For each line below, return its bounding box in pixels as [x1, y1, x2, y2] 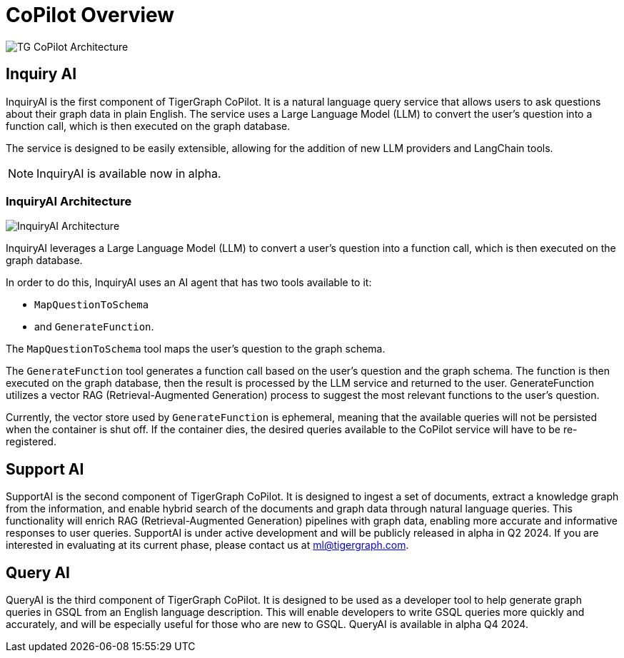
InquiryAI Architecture [6, 193, 132, 208]
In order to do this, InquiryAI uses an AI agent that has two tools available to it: [6, 276, 372, 289]
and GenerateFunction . [34, 320, 154, 333]
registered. [6, 435, 56, 448]
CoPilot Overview [6, 3, 175, 27]
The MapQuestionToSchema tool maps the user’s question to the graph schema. [6, 343, 386, 355]
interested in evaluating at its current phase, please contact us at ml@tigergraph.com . [6, 539, 409, 552]
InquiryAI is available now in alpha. [36, 166, 221, 181]
